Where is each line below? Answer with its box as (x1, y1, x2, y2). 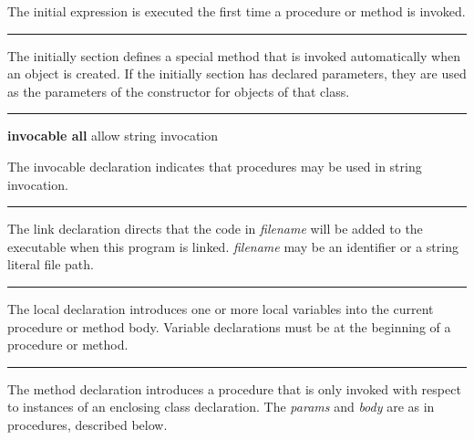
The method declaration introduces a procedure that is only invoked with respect (7, 379, 461, 398)
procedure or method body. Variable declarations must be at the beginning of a (7, 317, 451, 336)
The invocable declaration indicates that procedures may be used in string (7, 156, 422, 175)
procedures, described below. (7, 414, 168, 434)
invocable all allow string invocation (7, 126, 219, 145)
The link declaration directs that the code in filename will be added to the (7, 219, 423, 238)
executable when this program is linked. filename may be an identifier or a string (7, 236, 459, 256)
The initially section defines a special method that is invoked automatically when (7, 46, 460, 65)
